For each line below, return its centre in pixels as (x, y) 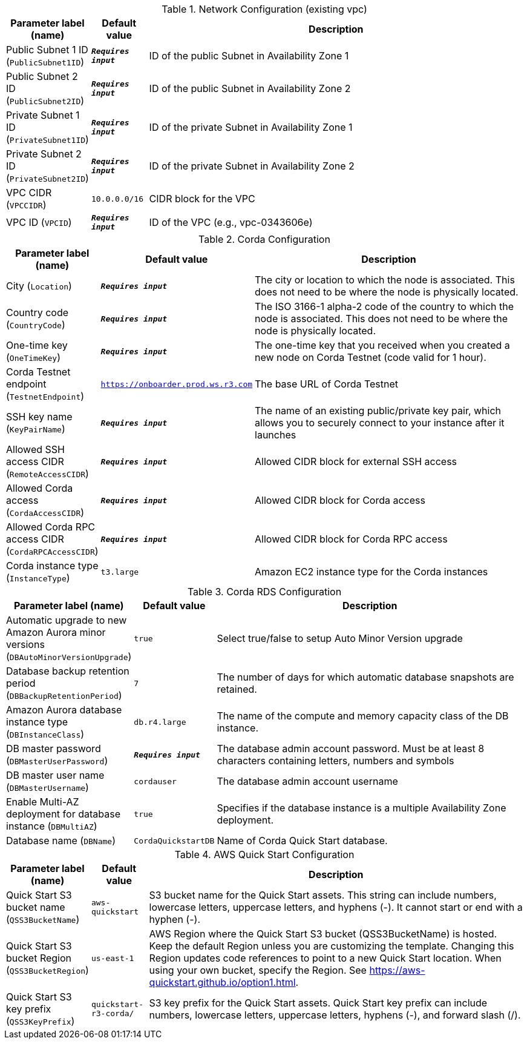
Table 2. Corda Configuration (264, 239)
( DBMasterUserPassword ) (57, 761)
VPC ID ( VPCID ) (39, 222)
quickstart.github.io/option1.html (222, 982)
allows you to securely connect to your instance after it (380, 423)
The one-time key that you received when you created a (382, 345)
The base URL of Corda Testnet (327, 384)
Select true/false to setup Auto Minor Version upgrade (340, 638)
